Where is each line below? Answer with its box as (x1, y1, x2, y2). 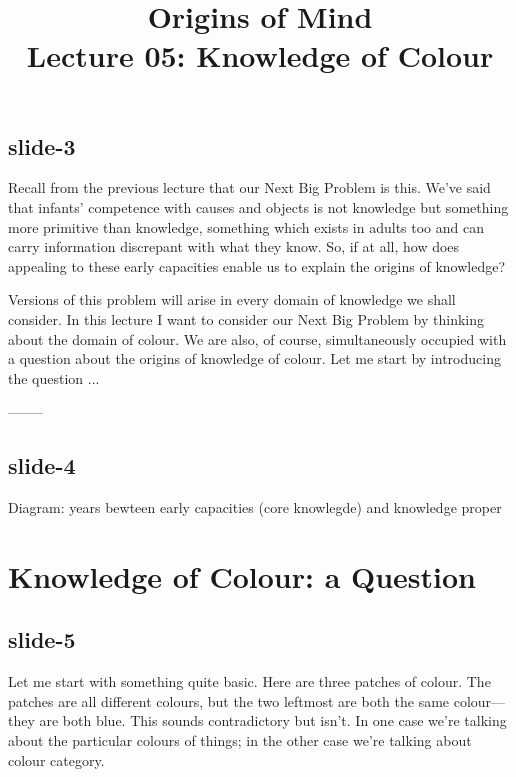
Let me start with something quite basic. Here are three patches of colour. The (8, 671, 491, 692)
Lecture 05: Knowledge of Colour (26, 35, 494, 76)
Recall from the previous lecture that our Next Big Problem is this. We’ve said (8, 177, 491, 198)
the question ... (8, 367, 100, 388)
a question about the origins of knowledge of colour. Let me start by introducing (8, 348, 501, 369)
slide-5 (8, 624, 76, 655)
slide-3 (8, 130, 76, 161)
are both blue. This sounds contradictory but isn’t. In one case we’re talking (39, 710, 507, 731)
